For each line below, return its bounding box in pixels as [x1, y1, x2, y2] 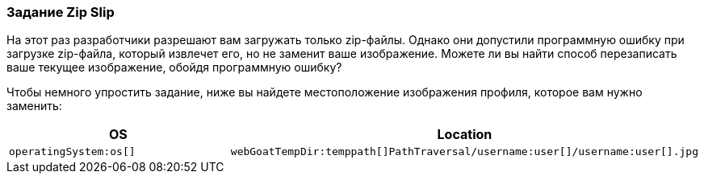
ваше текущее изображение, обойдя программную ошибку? [6, 60, 342, 75]
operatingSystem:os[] [9, 145, 136, 158]
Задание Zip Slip [6, 4, 115, 20]
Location [437, 126, 492, 143]
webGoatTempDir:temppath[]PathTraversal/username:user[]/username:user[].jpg [230, 145, 698, 158]
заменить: [6, 99, 62, 113]
